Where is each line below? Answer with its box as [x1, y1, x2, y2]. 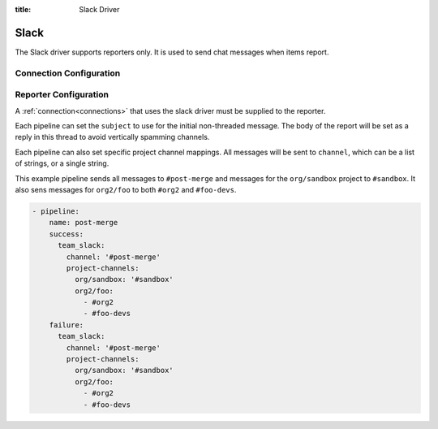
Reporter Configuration [15, 89, 109, 101]
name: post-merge [49, 218, 118, 227]
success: [49, 229, 84, 239]
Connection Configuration [15, 67, 121, 79]
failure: [49, 320, 84, 329]
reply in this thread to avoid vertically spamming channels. [15, 132, 210, 142]
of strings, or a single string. [15, 158, 109, 168]
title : [15, 5, 32, 14]
